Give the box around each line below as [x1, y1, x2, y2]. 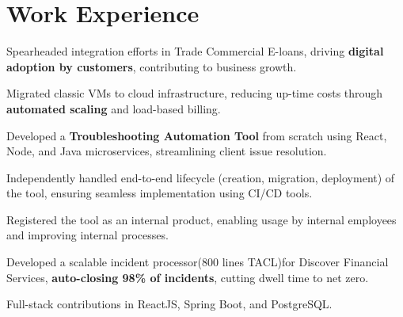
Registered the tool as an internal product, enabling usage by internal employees [6, 211, 397, 227]
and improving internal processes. [6, 227, 169, 243]
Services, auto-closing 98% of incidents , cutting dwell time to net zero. [6, 269, 369, 285]
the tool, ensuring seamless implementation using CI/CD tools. [6, 185, 313, 201]
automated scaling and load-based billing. [6, 100, 221, 116]
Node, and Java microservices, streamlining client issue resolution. [6, 143, 327, 159]
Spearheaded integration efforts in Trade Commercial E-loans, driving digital [6, 43, 384, 59]
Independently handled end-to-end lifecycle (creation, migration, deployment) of [6, 169, 395, 185]
